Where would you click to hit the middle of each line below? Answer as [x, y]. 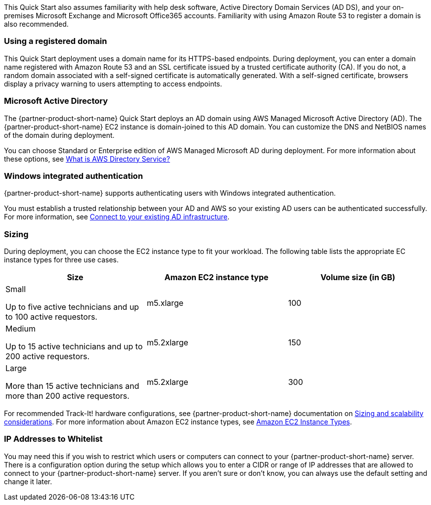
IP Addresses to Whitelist [53, 439]
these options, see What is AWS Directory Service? [87, 159]
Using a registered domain [56, 41]
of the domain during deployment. [59, 135]
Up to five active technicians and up [72, 307]
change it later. [28, 481]
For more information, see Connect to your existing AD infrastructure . [117, 217]
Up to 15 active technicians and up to [74, 346]
